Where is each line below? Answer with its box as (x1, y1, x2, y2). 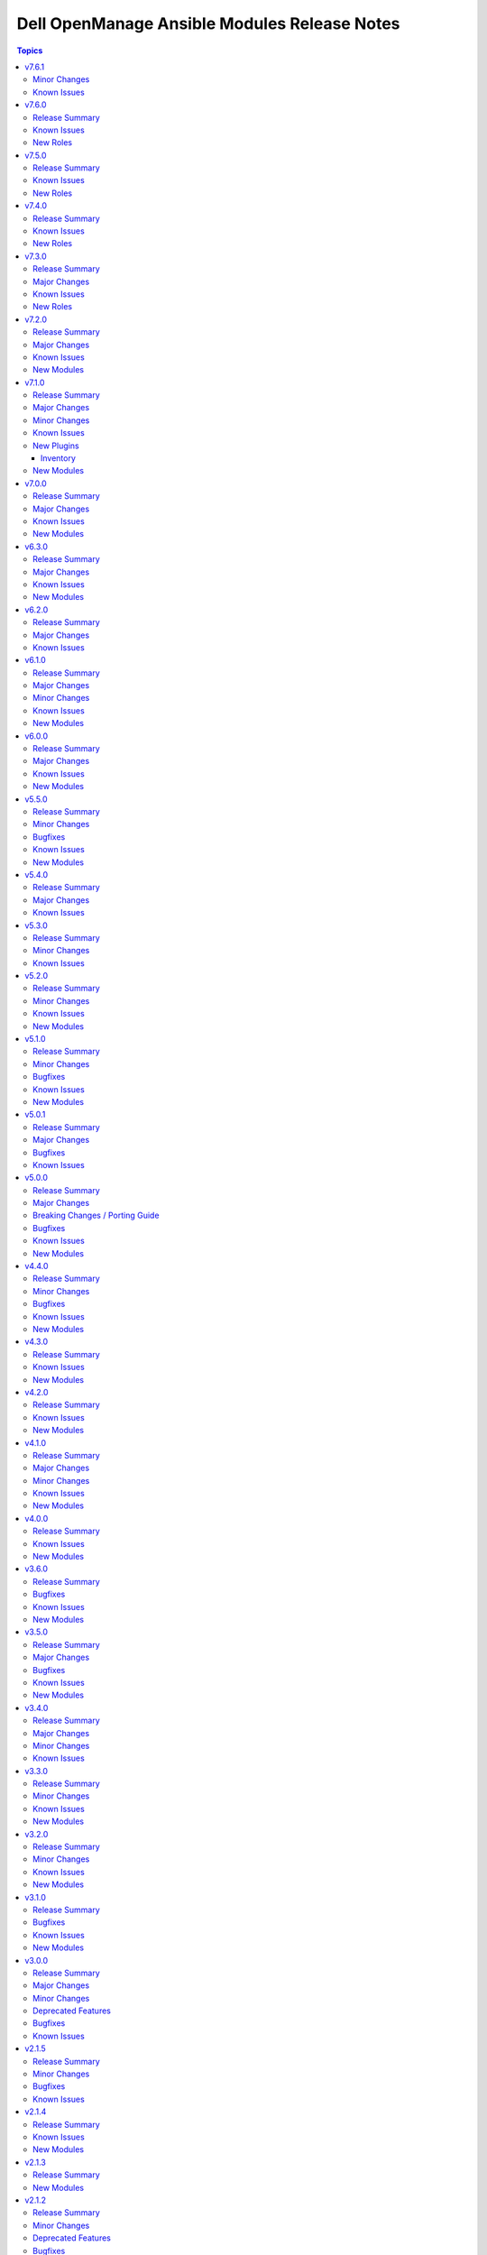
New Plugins (32, 440, 80, 451)
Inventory (41, 453, 77, 464)
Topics (16, 45, 43, 56)
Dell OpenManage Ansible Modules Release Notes (16, 14, 400, 33)
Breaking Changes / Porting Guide (32, 1210, 160, 1221)
